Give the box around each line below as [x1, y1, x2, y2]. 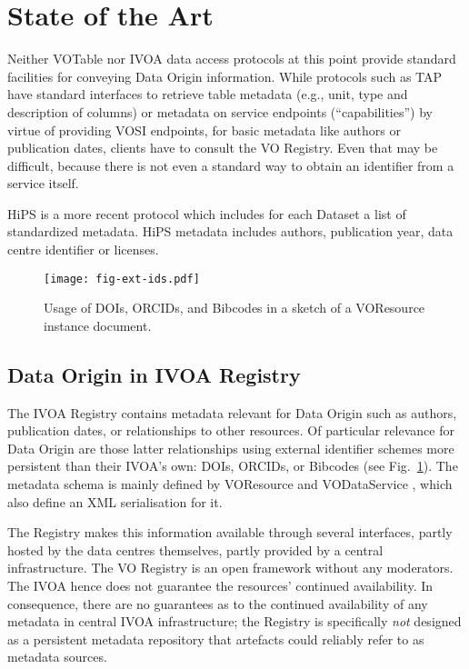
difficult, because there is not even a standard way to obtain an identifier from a [7, 155, 454, 175]
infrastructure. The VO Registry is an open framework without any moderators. [7, 558, 454, 577]
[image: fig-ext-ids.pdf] [44, 272, 200, 285]
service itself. [7, 174, 79, 193]
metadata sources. [7, 647, 107, 666]
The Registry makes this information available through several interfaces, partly [7, 523, 453, 542]
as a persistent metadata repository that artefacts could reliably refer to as [7, 629, 424, 648]
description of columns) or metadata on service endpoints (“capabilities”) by [7, 102, 433, 121]
